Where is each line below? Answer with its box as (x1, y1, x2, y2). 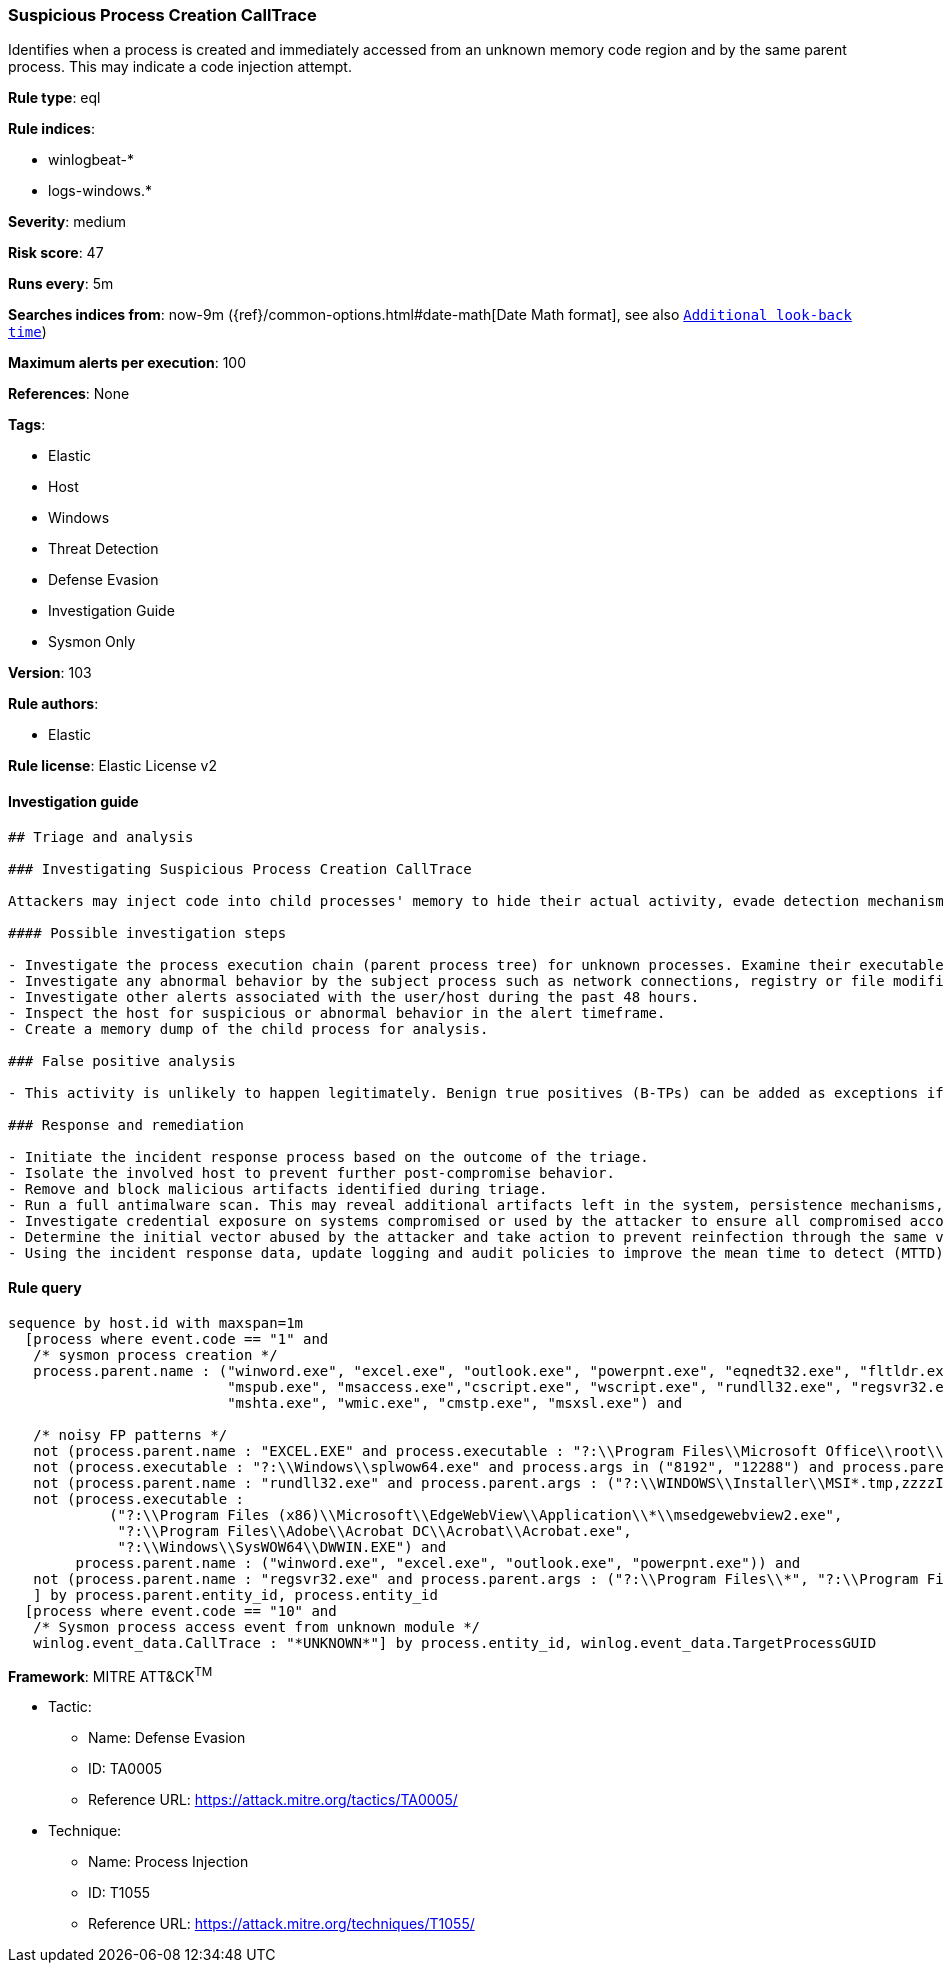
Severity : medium (8, 213, 127, 231)
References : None (8, 385, 130, 403)
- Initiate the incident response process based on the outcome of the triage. (8, 1148, 649, 1165)
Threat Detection (48, 540, 159, 558)
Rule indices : (8, 120, 95, 138)
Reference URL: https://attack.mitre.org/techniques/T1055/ (88, 1915, 475, 1933)
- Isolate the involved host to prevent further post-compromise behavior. (8, 1164, 615, 1181)
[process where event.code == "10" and (24, 1602, 337, 1619)
